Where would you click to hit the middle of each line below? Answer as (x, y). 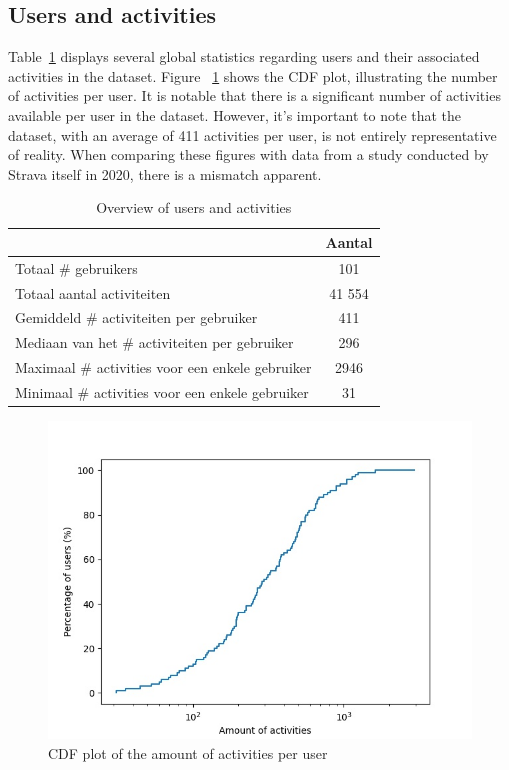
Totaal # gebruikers (76, 267)
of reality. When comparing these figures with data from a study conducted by (248, 154)
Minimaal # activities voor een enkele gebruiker (162, 392)
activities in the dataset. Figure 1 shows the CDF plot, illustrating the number (253, 75)
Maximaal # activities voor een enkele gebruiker (163, 367)
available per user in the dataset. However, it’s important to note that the (235, 114)
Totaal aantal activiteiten (93, 292)
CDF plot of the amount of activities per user (188, 752)
